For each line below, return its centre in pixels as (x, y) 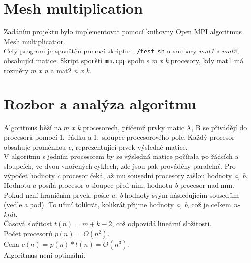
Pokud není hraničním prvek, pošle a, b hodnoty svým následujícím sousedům (122, 195)
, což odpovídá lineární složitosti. (162, 224)
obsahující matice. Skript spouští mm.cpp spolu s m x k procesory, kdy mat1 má (124, 60)
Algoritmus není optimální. (45, 254)
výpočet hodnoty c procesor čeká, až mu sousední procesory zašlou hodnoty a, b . (126, 175)
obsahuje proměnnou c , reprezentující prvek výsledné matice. (96, 146)
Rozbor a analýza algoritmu (100, 104)
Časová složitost (28, 224)
